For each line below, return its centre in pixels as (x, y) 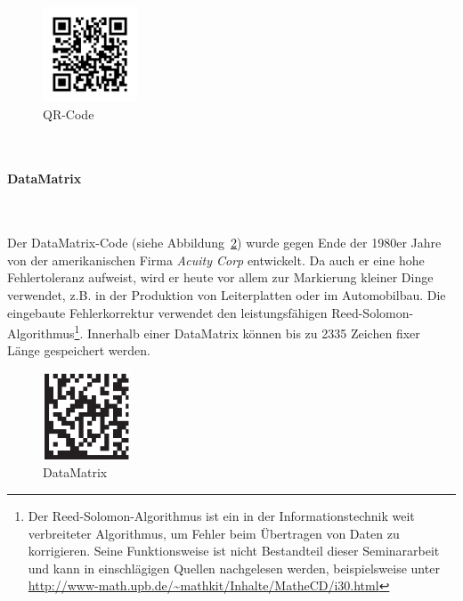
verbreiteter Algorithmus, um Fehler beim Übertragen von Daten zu (214, 533)
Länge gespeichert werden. (79, 350)
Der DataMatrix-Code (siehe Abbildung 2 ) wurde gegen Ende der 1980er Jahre (224, 243)
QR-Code (69, 114)
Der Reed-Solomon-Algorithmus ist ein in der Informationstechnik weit (221, 515)
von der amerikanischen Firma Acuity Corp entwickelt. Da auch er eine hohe (216, 260)
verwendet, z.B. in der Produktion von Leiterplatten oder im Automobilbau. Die (227, 294)
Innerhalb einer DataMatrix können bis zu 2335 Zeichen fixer (253, 333)
